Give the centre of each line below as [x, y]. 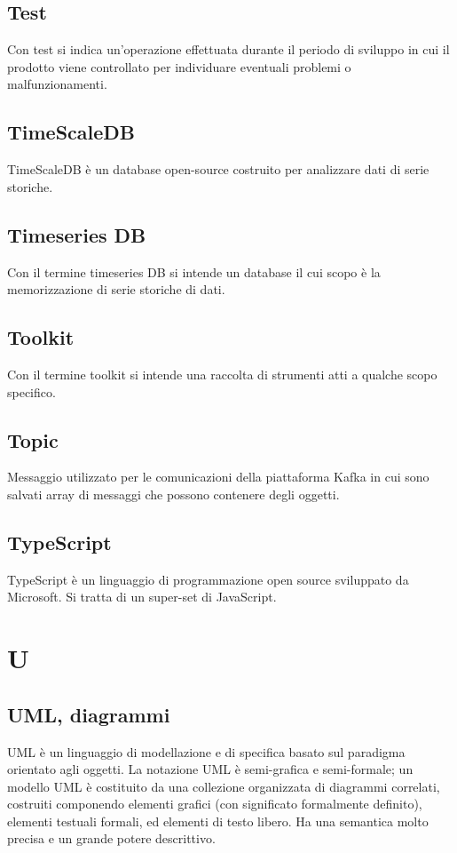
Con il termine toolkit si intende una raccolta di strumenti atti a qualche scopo [222, 374]
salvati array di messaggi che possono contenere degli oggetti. [173, 494]
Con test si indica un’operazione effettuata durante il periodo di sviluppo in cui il [228, 49]
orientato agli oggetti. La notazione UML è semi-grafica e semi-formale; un [210, 769]
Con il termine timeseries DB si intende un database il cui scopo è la [194, 271]
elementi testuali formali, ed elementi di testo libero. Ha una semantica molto [218, 821]
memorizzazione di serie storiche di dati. [116, 289]
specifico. [32, 391]
